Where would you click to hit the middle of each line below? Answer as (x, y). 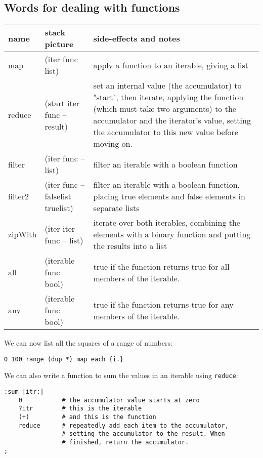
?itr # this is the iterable (80, 409)
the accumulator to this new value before (166, 132)
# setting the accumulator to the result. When (143, 434)
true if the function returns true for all (161, 266)
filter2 (18, 196)
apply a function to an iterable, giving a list (171, 65)
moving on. (113, 144)
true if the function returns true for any (163, 304)
